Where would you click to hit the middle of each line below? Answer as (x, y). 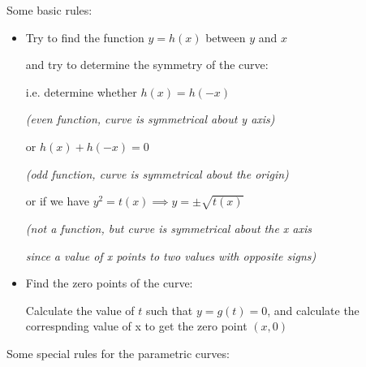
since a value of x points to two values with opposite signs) (171, 255)
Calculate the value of (80, 310)
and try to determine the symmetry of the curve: (147, 65)
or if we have (57, 201)
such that (169, 310)
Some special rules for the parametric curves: (118, 353)
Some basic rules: (50, 10)
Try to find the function (85, 37)
